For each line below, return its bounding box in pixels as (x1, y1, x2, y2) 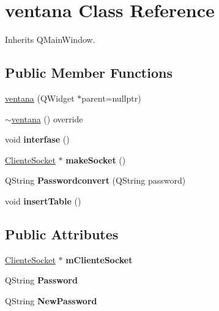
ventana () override (11, 112, 83, 125)
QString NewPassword (5, 294, 97, 307)
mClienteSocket (65, 253, 133, 266)
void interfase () (5, 133, 70, 146)
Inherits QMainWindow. (5, 33, 95, 46)
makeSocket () (65, 153, 126, 166)
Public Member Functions (5, 63, 173, 82)
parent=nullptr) (81, 91, 141, 104)
